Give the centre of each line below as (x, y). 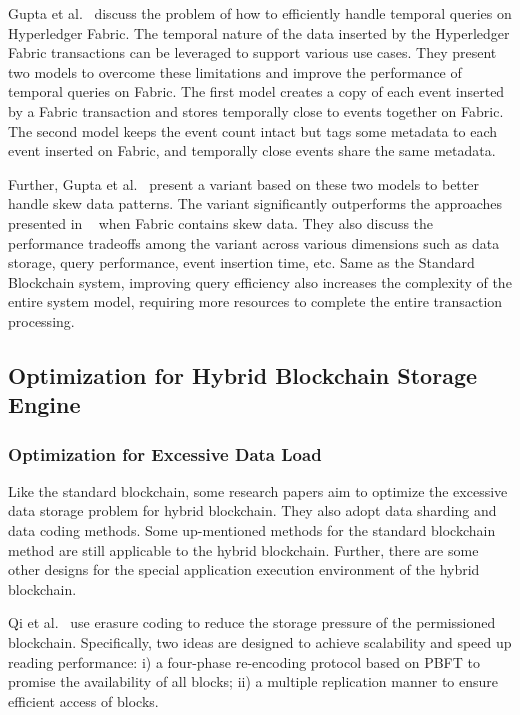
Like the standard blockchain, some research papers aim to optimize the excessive (258, 490)
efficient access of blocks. (83, 700)
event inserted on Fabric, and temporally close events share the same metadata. (252, 150)
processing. (41, 320)
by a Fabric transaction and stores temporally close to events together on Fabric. (256, 110)
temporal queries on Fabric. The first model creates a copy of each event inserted (256, 91)
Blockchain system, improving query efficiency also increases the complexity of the (260, 281)
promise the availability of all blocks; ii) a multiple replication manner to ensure (253, 681)
